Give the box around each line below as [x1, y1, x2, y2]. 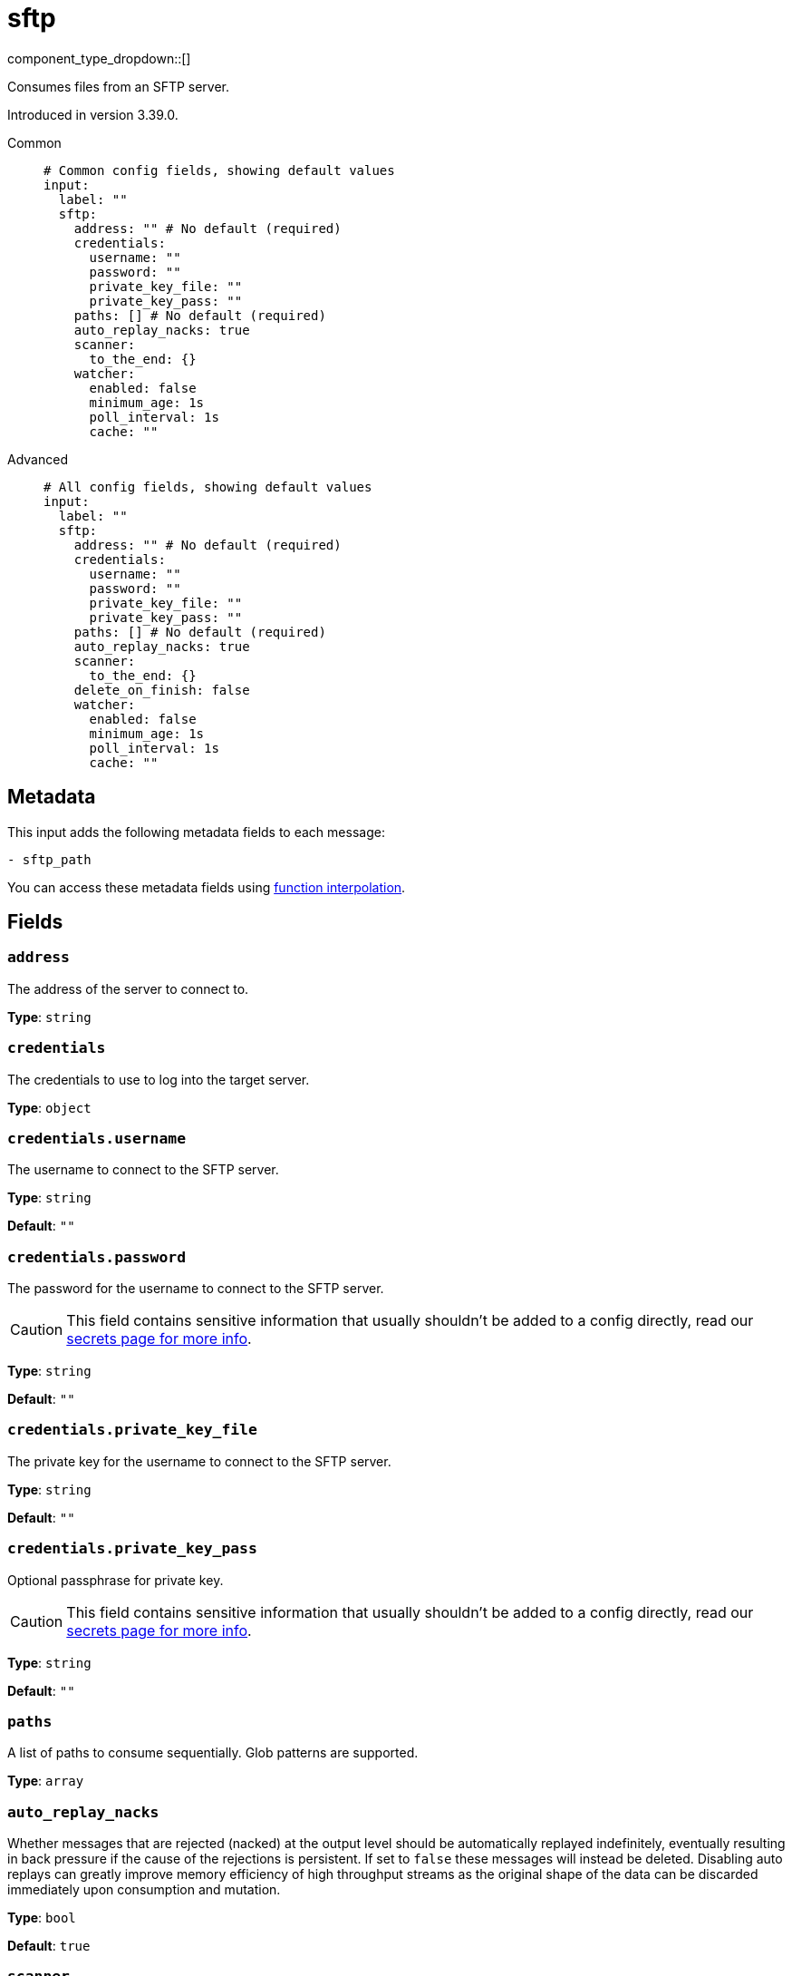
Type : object [7, 1099, 92, 1115]
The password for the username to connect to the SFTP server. [7, 1280, 384, 1297]
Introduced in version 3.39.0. [7, 106, 179, 122]
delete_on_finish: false [73, 682, 250, 697]
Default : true [7, 1938, 91, 1954]
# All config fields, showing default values [43, 479, 372, 494]
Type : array [7, 1773, 84, 1789]
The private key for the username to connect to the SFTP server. [7, 1453, 391, 1469]
